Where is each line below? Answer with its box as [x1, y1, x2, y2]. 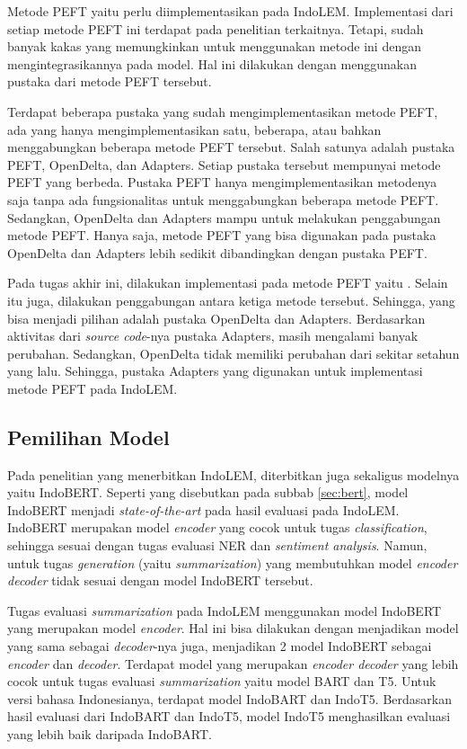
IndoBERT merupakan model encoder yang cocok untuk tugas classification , [7, 518, 427, 537]
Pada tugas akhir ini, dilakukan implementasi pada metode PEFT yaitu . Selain [7, 273, 448, 292]
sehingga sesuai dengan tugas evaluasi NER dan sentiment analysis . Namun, [7, 536, 427, 555]
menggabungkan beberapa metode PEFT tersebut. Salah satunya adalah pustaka [7, 138, 455, 156]
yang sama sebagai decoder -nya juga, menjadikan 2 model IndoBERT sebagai [7, 637, 432, 655]
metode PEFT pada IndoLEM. [7, 379, 178, 397]
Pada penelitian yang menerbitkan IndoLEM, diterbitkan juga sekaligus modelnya [7, 465, 460, 484]
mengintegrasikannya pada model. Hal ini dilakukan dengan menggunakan [7, 54, 417, 73]
